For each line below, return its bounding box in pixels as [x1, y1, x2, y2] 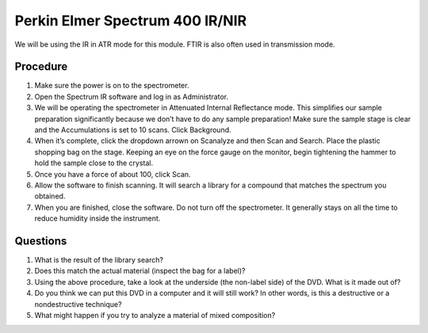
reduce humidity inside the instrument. [34, 214, 161, 223]
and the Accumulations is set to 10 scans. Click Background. [34, 125, 231, 134]
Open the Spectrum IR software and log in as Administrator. [34, 92, 229, 101]
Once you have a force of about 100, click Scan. [34, 169, 191, 179]
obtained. [34, 191, 66, 201]
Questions [14, 234, 67, 248]
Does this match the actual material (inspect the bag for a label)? [34, 266, 246, 276]
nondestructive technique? [34, 299, 122, 308]
